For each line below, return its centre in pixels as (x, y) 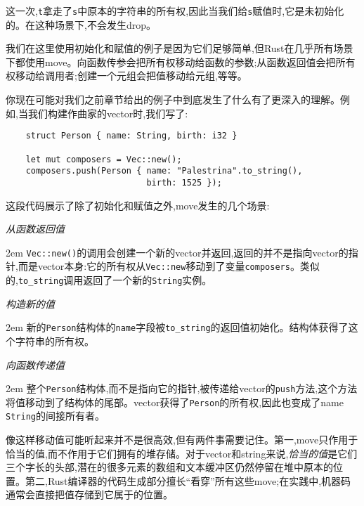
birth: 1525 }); (184, 182)
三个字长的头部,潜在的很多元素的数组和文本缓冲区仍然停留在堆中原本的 (169, 467)
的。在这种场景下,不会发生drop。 (81, 24)
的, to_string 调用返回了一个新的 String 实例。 (109, 280)
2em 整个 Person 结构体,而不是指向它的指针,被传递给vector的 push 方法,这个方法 (182, 388)
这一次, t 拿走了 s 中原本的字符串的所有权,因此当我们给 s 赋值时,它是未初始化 (175, 11)
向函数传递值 (35, 364)
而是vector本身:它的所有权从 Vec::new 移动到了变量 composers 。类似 (169, 266)
